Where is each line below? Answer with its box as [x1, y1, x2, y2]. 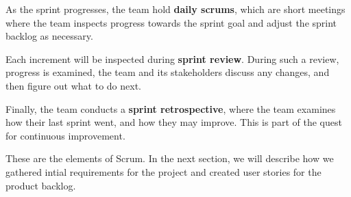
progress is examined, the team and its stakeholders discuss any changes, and [5, 65, 330, 79]
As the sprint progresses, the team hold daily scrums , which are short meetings [5, 2, 346, 16]
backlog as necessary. [5, 29, 93, 43]
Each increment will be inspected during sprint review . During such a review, [5, 51, 339, 66]
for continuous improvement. [5, 128, 125, 142]
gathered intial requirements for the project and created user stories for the [5, 164, 322, 179]
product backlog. [5, 178, 76, 192]
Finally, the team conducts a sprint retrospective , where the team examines [5, 101, 336, 116]
